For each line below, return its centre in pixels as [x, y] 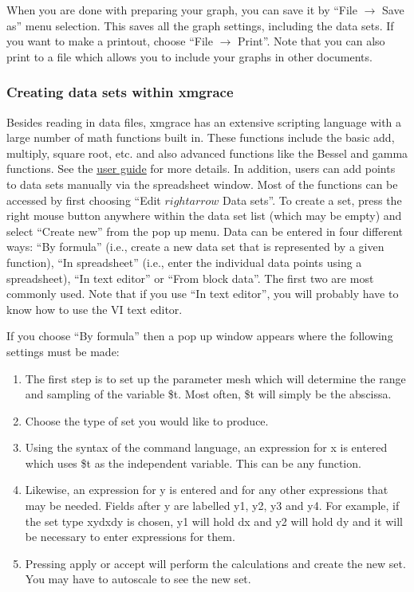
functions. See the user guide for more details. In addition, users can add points [201, 169]
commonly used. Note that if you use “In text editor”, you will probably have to [203, 294]
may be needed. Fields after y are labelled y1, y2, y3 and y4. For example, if [212, 506]
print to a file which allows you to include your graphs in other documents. [189, 56]
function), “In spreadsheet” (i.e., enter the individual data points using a [184, 262]
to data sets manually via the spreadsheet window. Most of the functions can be [202, 184]
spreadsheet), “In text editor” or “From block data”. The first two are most [190, 278]
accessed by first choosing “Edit [84, 200]
